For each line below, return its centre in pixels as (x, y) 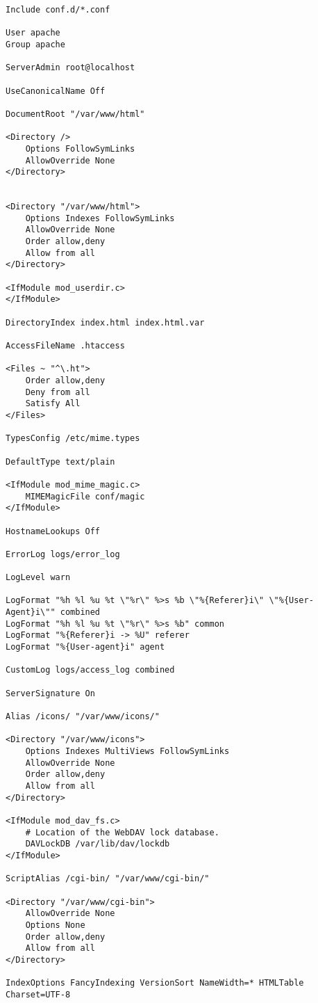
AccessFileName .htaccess (65, 346)
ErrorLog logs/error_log (63, 554)
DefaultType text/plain (60, 462)
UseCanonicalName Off (56, 91)
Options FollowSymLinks (80, 149)
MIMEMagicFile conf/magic (85, 496)
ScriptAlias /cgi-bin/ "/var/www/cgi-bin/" (108, 879)
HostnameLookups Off (53, 531)
